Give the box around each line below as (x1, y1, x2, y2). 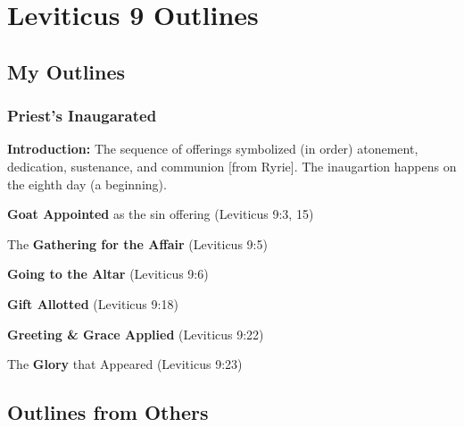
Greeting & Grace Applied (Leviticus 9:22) (7, 324, 264, 343)
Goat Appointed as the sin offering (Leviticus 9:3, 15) (7, 205, 314, 223)
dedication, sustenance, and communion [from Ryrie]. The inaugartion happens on (7, 156, 457, 175)
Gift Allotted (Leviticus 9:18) (7, 294, 178, 313)
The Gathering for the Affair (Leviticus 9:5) (7, 234, 268, 253)
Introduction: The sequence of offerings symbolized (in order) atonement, (7, 139, 418, 158)
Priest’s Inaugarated (7, 105, 157, 127)
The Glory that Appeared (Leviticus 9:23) (7, 355, 243, 373)
